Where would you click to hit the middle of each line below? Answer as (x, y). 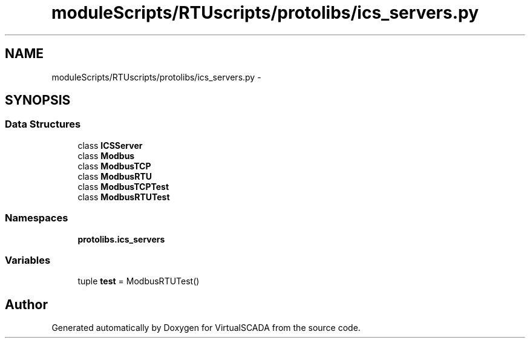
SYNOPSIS (38, 100)
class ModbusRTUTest (124, 197)
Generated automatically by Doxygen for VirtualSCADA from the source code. (206, 328)
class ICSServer (110, 145)
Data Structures (43, 124)
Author (26, 304)
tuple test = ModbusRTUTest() (139, 281)
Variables (28, 260)
